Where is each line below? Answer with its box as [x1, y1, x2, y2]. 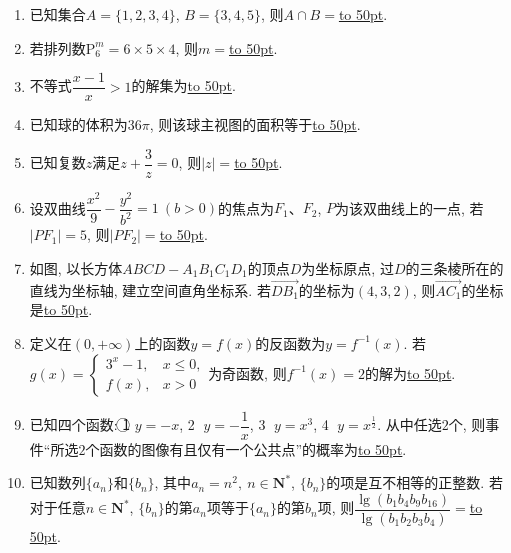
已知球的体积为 [29, 114, 128, 135]
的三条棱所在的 [405, 257, 504, 278]
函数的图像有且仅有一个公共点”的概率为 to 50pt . [99, 438, 407, 459]
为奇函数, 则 [208, 362, 287, 383]
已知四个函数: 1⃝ [29, 414, 131, 435]
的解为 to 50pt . [365, 362, 456, 383]
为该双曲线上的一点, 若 [335, 197, 484, 218]
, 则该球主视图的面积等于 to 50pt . [149, 114, 361, 135]
